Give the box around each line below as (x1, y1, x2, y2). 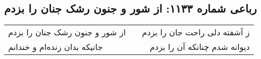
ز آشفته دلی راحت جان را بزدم (142, 26, 250, 38)
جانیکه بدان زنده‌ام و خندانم (8, 41, 103, 53)
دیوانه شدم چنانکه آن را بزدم (149, 41, 250, 53)
